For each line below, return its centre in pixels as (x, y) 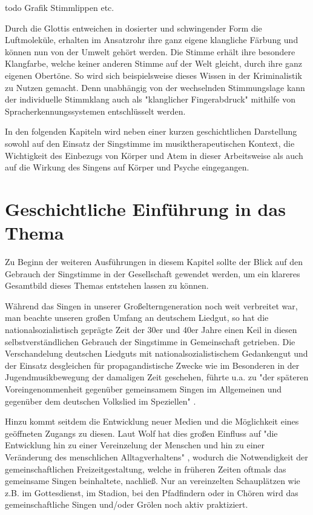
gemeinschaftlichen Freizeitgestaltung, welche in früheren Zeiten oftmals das (146, 469)
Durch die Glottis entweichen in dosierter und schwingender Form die (133, 28)
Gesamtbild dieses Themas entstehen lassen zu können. (107, 285)
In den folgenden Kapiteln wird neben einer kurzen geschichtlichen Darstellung (151, 131)
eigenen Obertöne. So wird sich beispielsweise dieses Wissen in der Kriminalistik (153, 75)
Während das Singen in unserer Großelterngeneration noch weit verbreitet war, (151, 305)
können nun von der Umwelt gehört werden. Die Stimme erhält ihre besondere (150, 51)
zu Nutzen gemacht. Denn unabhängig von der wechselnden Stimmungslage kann (155, 87)
